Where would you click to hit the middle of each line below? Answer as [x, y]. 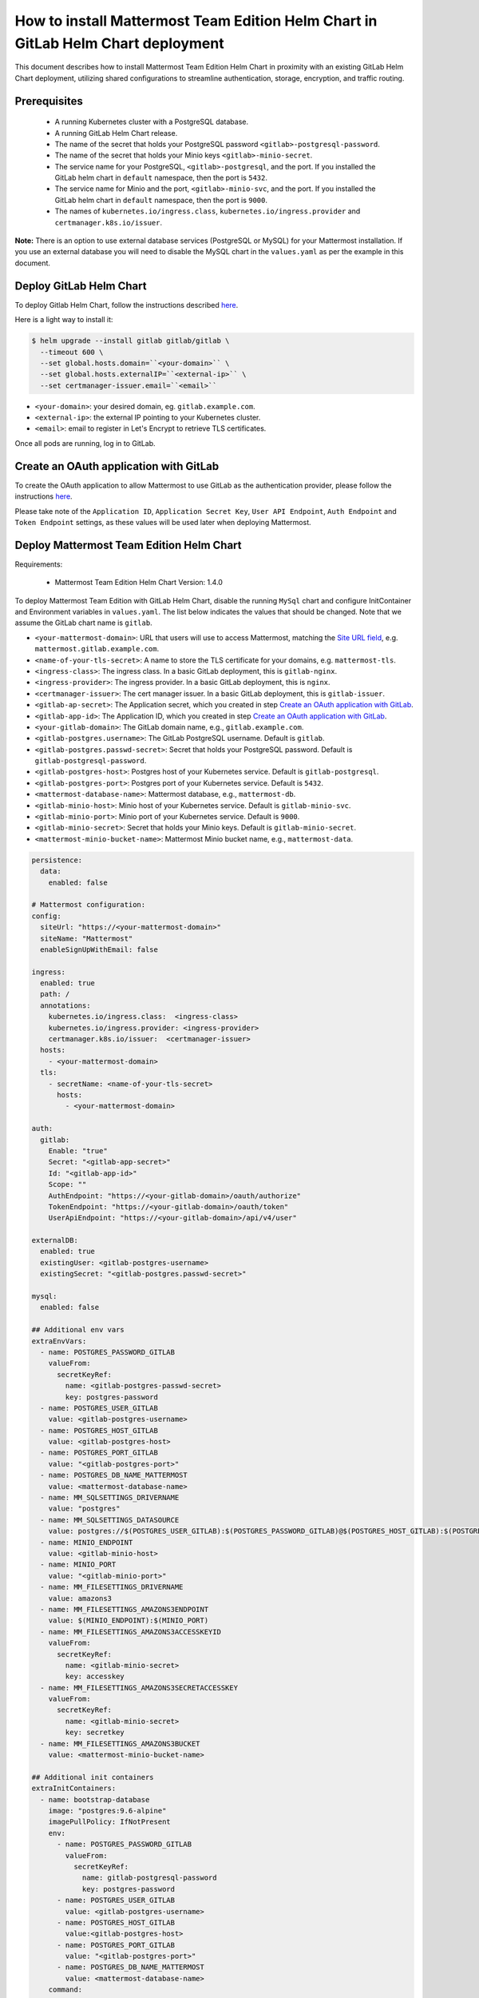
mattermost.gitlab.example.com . [97, 649]
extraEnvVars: [59, 1341]
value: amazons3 [80, 1598]
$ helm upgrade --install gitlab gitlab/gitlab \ [131, 341]
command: [65, 1990]
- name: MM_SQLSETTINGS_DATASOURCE [110, 1520]
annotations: [65, 1005]
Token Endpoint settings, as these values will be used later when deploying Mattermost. [163, 522]
